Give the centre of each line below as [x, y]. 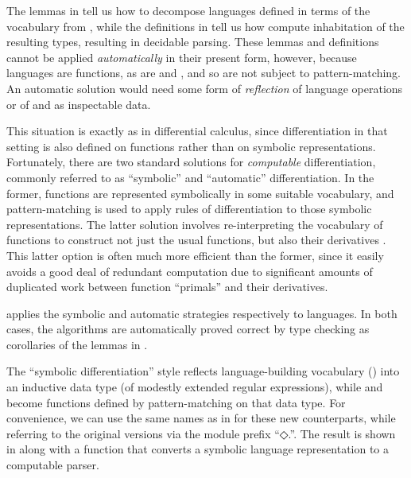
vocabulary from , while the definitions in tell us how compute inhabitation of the [205, 26]
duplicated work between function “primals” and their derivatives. [167, 287]
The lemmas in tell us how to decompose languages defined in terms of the [188, 10]
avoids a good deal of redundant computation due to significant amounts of [190, 271]
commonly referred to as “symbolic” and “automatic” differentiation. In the [190, 177]
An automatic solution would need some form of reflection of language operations [205, 88]
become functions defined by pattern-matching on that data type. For [176, 402]
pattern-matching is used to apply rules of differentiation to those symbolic [189, 209]
